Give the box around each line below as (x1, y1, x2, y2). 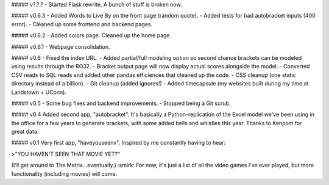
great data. (11, 128, 39, 136)
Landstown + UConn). (11, 89, 67, 96)
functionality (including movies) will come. (11, 170, 118, 177)
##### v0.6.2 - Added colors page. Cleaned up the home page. (11, 32, 172, 39)
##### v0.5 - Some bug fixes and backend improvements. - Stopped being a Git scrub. (11, 100, 231, 107)
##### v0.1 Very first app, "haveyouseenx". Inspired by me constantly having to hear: (11, 139, 226, 147)
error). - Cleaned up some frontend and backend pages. (11, 20, 153, 27)
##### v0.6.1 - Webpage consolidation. (11, 43, 110, 50)
